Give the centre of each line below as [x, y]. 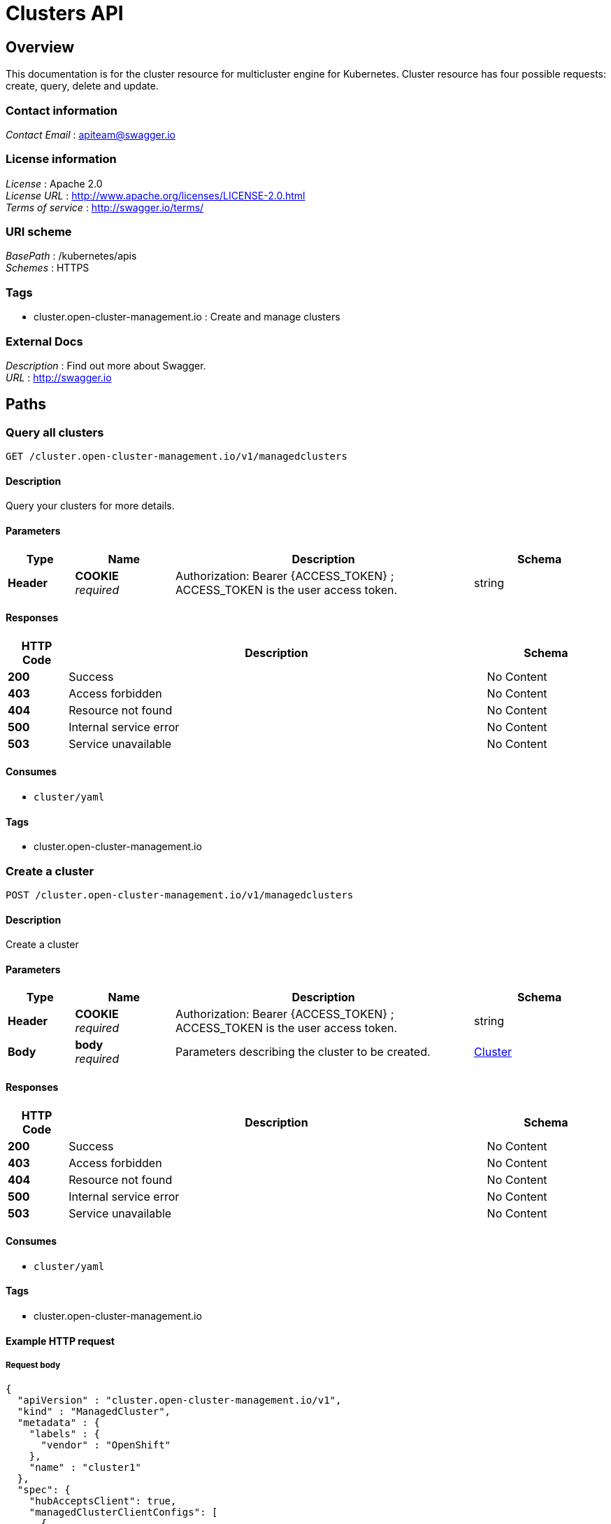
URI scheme [39, 232]
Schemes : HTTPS [48, 268]
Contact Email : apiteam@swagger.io [91, 134]
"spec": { [44, 1490]
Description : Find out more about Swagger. [106, 365]
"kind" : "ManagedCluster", [94, 1412]
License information [61, 159]
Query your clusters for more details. [90, 506]
